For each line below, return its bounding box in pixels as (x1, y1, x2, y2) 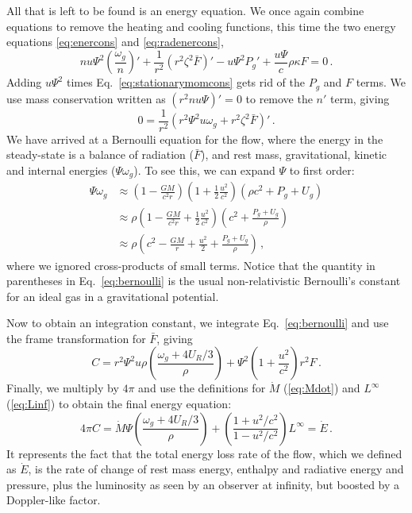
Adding (6, 74, 42, 91)
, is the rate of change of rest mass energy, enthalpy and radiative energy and (28, 461, 404, 477)
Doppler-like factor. (6, 492, 101, 508)
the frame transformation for (6, 330, 146, 346)
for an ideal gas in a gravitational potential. (6, 287, 219, 304)
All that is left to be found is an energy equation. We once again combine (6, 2, 364, 18)
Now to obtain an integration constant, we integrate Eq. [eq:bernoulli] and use (6, 314, 389, 331)
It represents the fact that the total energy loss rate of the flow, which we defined (6, 445, 402, 461)
